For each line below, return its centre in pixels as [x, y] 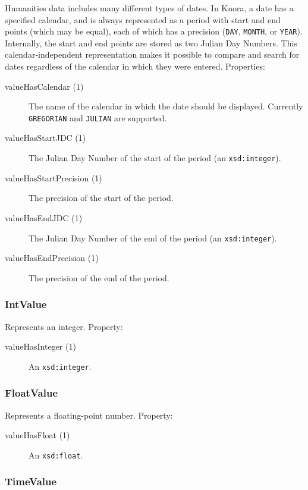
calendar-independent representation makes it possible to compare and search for [152, 54]
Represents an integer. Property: [64, 326]
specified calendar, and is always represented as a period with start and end [143, 19]
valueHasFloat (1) [37, 435]
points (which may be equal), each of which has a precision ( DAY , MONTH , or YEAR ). [154, 31]
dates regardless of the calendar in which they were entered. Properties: [135, 66]
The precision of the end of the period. [99, 277]
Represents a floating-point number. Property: [89, 415]
